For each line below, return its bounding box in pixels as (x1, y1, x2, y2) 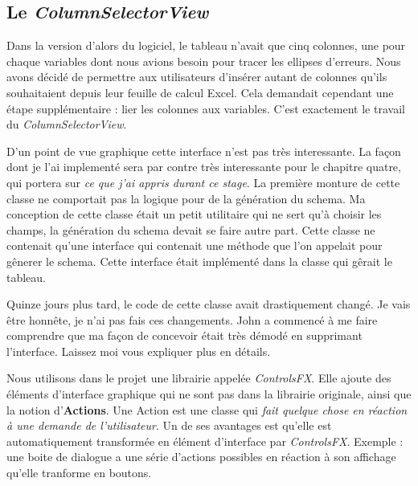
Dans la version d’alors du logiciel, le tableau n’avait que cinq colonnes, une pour (6, 37, 406, 54)
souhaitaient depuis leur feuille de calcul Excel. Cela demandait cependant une (6, 84, 394, 100)
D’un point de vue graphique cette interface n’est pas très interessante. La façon (6, 142, 401, 159)
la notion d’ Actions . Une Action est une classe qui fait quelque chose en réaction (6, 401, 408, 418)
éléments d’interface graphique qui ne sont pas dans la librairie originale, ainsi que (6, 386, 412, 402)
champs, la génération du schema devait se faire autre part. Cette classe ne (6, 221, 375, 238)
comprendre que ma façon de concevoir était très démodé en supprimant (6, 327, 363, 344)
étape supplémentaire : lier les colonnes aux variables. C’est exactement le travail (6, 100, 405, 116)
